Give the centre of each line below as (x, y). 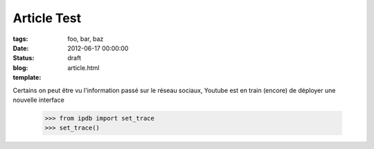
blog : (20, 68)
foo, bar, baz (86, 39)
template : (27, 78)
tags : (20, 39)
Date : (21, 48)
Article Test (47, 18)
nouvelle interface (39, 100)
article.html (83, 68)
